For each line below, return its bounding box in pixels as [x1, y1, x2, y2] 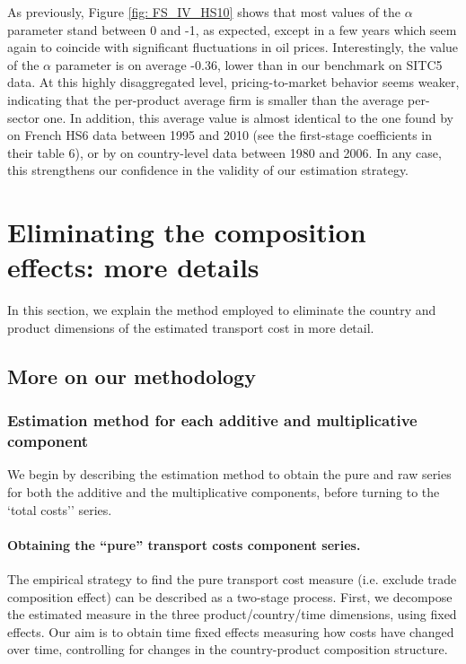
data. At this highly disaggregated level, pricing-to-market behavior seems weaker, [7, 73, 460, 92]
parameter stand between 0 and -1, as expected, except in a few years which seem [7, 20, 457, 39]
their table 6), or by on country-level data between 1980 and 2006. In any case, [7, 143, 442, 162]
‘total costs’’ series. [7, 500, 112, 519]
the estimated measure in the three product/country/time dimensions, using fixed [7, 605, 457, 624]
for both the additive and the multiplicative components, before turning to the [7, 482, 440, 501]
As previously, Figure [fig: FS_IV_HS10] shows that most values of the [7, 3, 401, 21]
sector [7, 108, 40, 127]
